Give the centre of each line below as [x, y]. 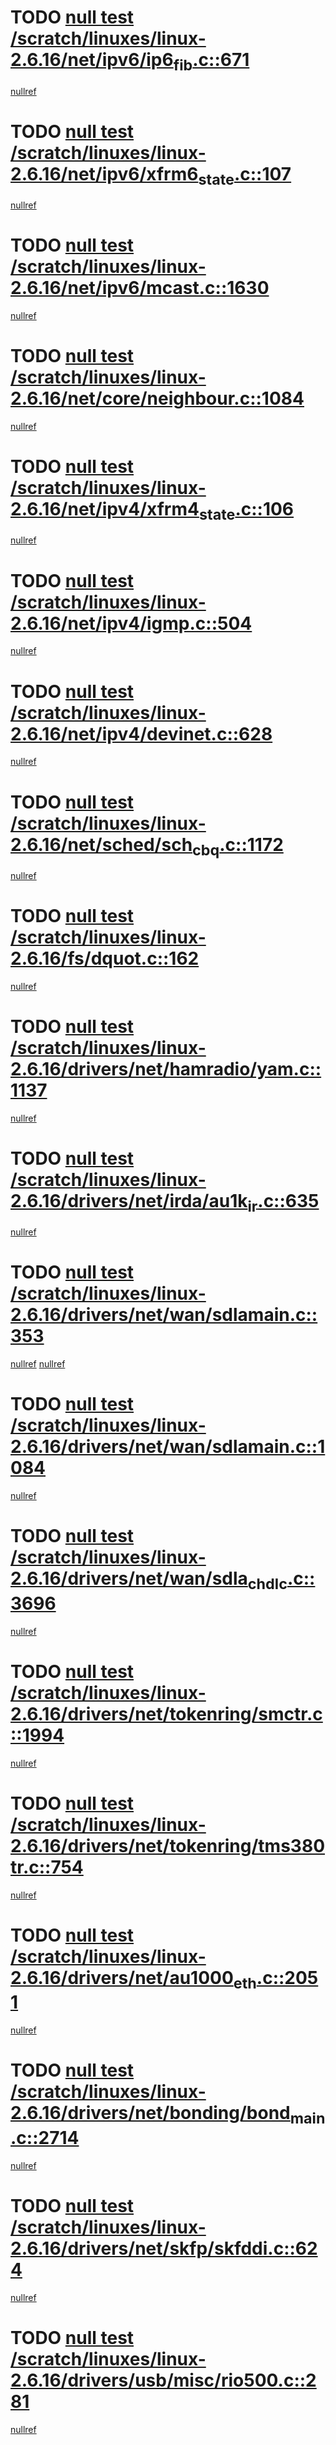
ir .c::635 [283, 1202]
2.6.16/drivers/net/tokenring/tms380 [168, 1845]
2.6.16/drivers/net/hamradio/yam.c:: [166, 1069]
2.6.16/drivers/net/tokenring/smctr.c [166, 1713]
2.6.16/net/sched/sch [101, 844]
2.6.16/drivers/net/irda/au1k [129, 1200]
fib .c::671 [211, 62]
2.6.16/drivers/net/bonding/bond [150, 2113]
